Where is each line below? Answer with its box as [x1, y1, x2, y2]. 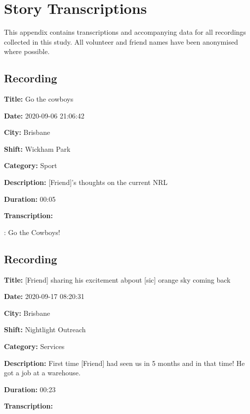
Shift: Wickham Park [4, 143, 71, 154]
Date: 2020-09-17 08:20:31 [4, 291, 84, 301]
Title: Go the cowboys [4, 94, 74, 104]
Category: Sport [4, 160, 57, 171]
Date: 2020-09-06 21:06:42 [4, 110, 84, 120]
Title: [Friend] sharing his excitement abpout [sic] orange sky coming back [4, 274, 231, 285]
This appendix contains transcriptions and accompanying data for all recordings [4, 27, 246, 37]
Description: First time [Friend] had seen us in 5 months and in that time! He [4, 357, 245, 368]
